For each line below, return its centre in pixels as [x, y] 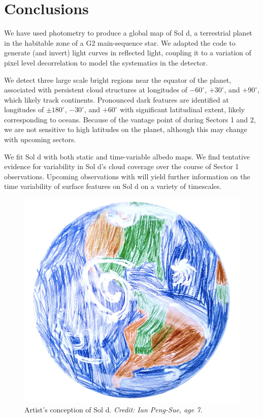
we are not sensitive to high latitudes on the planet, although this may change [126, 129]
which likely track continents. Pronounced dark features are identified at [117, 99]
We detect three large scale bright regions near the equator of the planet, [118, 79]
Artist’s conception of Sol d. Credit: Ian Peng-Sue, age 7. [113, 409]
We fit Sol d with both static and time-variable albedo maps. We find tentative [127, 156]
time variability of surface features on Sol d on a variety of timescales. [113, 186]
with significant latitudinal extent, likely [183, 109]
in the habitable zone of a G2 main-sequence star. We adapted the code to [120, 42]
